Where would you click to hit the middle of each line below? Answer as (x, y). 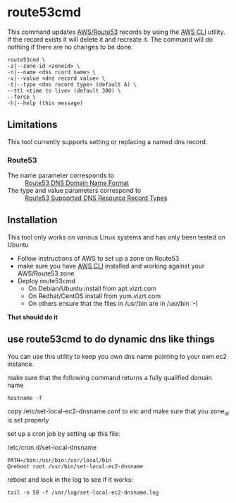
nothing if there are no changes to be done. (70, 47)
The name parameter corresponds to (61, 176)
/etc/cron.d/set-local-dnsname (52, 448)
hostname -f (25, 398)
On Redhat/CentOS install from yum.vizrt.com (94, 296)
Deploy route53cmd (46, 280)
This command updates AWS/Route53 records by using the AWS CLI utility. (116, 32)
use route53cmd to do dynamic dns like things (111, 339)
